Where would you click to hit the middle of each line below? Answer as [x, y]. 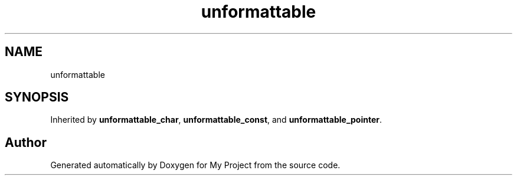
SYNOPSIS [37, 97]
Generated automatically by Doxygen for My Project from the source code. [195, 165]
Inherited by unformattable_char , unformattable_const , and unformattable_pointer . [216, 120]
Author [26, 142]
